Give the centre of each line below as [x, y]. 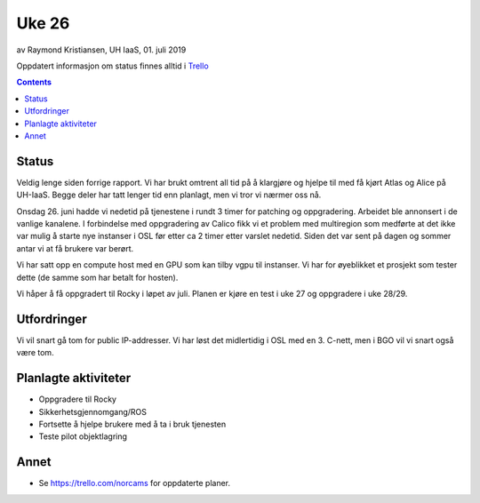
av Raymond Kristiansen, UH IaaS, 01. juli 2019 [101, 50]
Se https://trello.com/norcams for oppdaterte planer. [135, 483]
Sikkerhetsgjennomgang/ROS [92, 411]
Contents [34, 82]
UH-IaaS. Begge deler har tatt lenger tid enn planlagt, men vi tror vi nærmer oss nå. [169, 195]
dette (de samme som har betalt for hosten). [97, 277]
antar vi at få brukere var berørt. [75, 248]
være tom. [35, 353]
